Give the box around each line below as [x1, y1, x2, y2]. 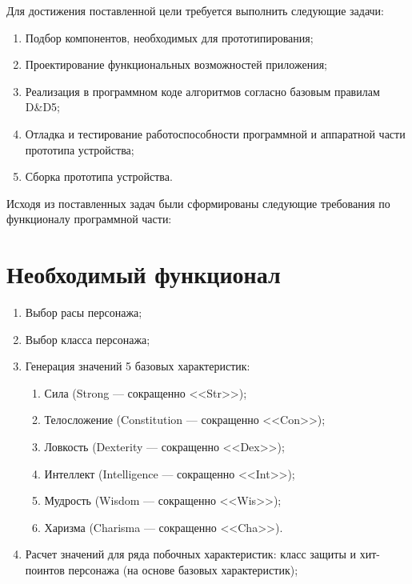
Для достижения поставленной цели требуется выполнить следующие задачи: [6, 2, 384, 18]
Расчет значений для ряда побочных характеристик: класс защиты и [25, 546, 356, 562]
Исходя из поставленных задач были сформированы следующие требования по [6, 194, 390, 211]
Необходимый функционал [6, 258, 281, 290]
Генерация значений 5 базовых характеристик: [25, 358, 250, 374]
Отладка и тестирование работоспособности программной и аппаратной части [25, 125, 406, 142]
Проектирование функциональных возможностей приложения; [25, 56, 327, 73]
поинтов [25, 562, 65, 578]
